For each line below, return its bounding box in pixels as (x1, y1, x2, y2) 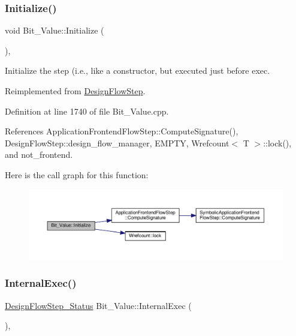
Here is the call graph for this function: (5, 168, 149, 181)
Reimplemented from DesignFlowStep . (5, 85, 146, 97)
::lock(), (263, 136, 292, 149)
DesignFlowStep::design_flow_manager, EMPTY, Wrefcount (5, 136, 229, 149)
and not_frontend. (5, 148, 73, 161)
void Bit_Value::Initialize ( (5, 24, 104, 37)
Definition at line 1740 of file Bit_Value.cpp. (5, 104, 169, 117)
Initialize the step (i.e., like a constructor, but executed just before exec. (5, 64, 270, 77)
